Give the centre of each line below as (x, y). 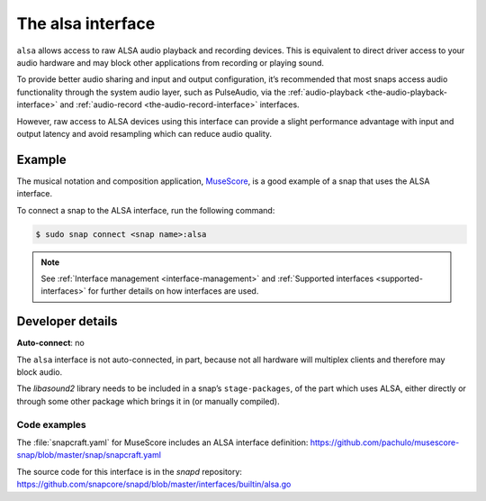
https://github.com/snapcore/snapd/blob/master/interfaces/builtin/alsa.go (154, 484)
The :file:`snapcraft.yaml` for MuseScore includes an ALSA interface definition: (162, 442)
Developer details (67, 321)
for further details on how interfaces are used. (173, 291)
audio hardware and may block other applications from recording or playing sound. (170, 62)
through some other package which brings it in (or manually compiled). (148, 401)
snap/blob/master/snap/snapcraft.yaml (89, 455)
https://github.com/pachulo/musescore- (385, 442)
